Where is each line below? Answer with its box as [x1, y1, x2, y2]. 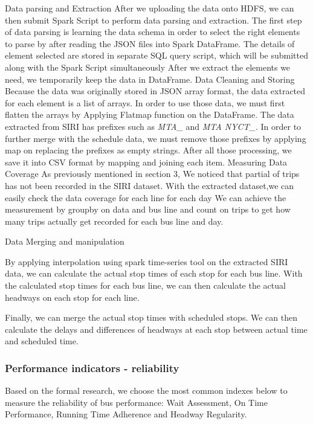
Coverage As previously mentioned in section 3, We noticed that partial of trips [5, 167, 300, 180]
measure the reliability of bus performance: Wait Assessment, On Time [5, 396, 268, 408]
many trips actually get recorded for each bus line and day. [5, 214, 224, 227]
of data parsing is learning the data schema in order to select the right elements [5, 25, 300, 38]
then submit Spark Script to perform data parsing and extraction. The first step [5, 13, 302, 26]
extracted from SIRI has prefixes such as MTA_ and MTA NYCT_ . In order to [5, 120, 302, 132]
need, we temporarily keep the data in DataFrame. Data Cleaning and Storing [5, 72, 295, 85]
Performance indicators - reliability [5, 360, 179, 375]
